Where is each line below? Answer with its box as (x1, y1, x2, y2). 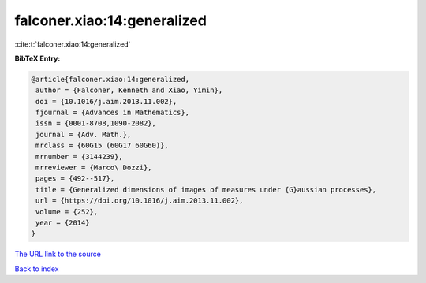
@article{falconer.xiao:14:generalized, (31, 75, 189, 84)
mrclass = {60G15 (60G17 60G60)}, (35, 141, 169, 150)
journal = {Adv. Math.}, (35, 130, 132, 139)
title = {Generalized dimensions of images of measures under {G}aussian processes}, (35, 185, 377, 194)
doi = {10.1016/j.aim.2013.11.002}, (35, 97, 177, 106)
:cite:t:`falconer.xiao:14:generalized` (14, 39, 131, 49)
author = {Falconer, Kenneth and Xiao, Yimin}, (35, 86, 223, 95)
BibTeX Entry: (14, 54, 61, 63)
